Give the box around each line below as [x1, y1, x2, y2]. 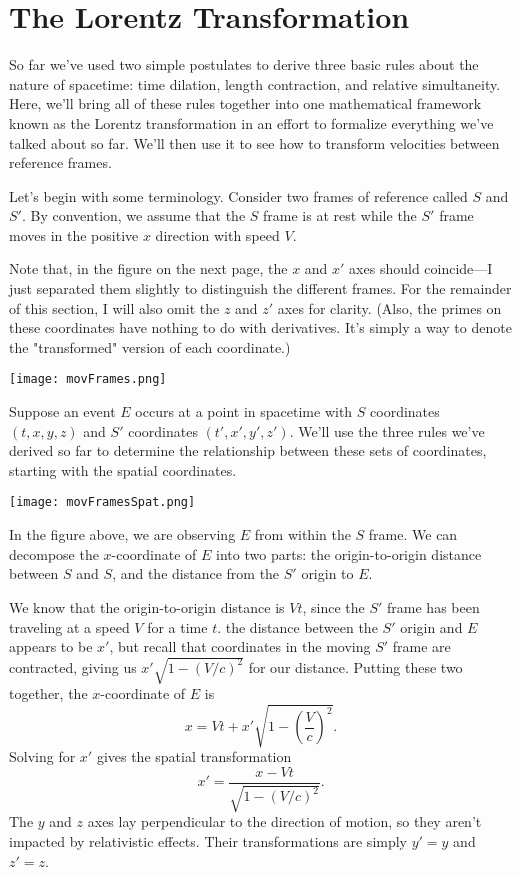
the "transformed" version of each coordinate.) [9, 336, 291, 357]
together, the [9, 683, 88, 704]
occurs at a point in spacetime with [135, 401, 353, 422]
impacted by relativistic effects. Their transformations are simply [9, 831, 408, 852]
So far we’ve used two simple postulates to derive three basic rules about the [9, 54, 479, 75]
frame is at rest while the [263, 205, 417, 226]
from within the [254, 524, 351, 545]
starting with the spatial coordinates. [9, 459, 237, 480]
